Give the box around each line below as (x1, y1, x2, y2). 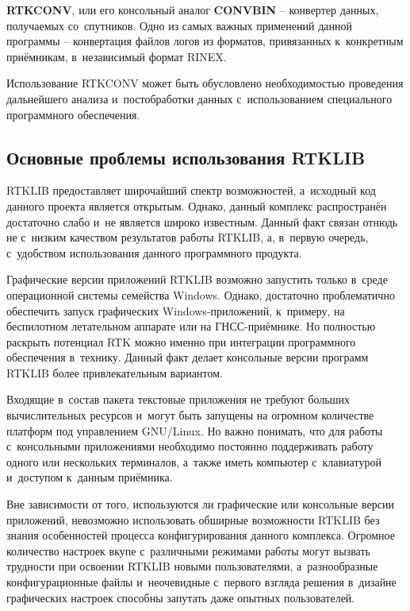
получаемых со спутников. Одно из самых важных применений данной (6, 17, 352, 33)
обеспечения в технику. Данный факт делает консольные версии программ (6, 349, 369, 365)
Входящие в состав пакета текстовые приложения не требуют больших (6, 391, 350, 408)
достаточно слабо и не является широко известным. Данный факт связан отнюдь (6, 213, 398, 230)
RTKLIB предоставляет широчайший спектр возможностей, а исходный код (6, 182, 376, 199)
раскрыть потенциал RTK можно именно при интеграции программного (6, 333, 356, 350)
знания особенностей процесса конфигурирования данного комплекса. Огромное (6, 527, 395, 543)
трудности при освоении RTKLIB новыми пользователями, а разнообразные (6, 558, 378, 574)
